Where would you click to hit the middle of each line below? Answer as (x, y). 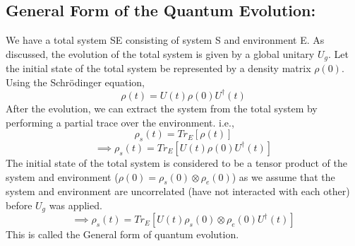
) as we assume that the (283, 176)
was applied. (76, 205)
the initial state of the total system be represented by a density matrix (158, 68)
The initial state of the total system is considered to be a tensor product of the (176, 162)
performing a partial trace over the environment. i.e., (120, 122)
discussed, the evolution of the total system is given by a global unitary (160, 53)
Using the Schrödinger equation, (75, 82)
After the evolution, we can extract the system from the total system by (162, 108)
